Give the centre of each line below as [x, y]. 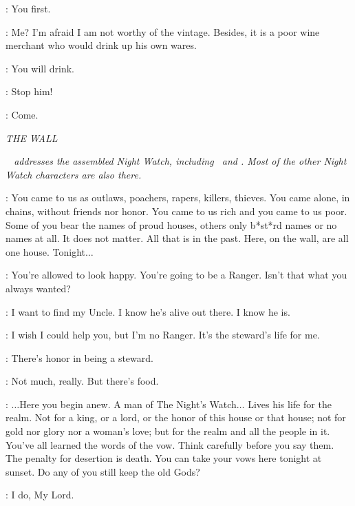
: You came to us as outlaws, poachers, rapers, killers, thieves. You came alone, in [178, 198]
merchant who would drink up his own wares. [101, 45]
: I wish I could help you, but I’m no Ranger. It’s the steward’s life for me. [163, 335]
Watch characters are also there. [74, 174]
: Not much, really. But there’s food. [82, 381]
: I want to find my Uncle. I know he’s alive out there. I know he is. [148, 311]
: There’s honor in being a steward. [79, 357]
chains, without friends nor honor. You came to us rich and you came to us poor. [176, 211]
